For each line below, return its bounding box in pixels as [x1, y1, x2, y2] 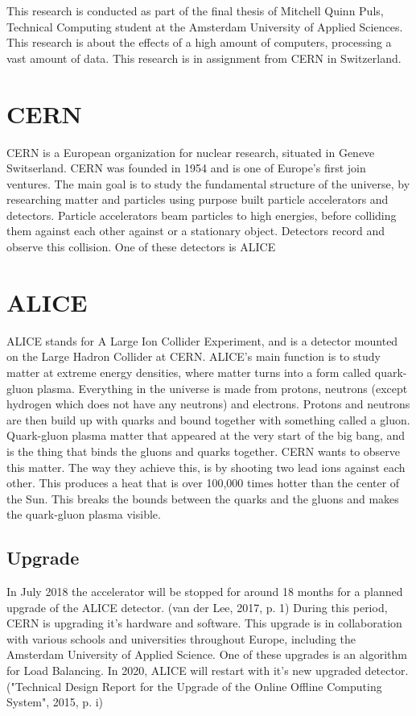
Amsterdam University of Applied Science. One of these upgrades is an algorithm [6, 646, 407, 663]
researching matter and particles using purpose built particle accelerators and [6, 191, 389, 208]
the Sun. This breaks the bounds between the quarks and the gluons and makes [6, 490, 399, 507]
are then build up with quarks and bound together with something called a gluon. [6, 411, 410, 428]
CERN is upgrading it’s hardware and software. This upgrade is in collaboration [6, 615, 402, 631]
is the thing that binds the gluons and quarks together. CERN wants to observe [6, 442, 401, 459]
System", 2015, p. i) [6, 693, 104, 710]
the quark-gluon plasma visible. [6, 506, 161, 523]
